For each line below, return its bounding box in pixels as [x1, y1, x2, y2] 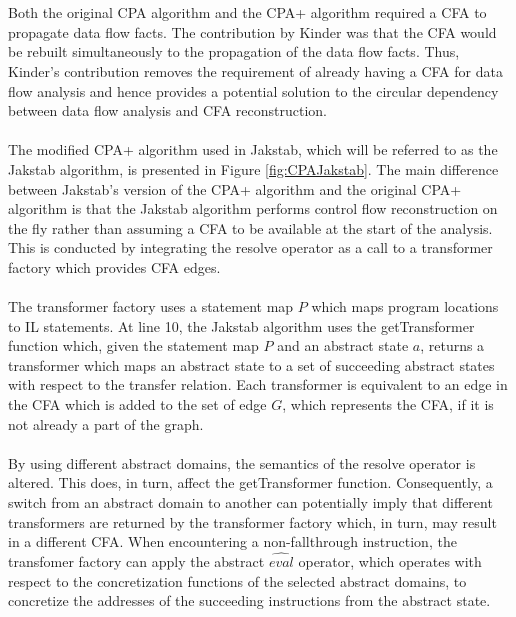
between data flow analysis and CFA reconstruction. [8, 100, 328, 121]
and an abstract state [277, 335, 409, 356]
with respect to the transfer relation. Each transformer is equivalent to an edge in [8, 374, 508, 395]
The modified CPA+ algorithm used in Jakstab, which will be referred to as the [8, 139, 498, 160]
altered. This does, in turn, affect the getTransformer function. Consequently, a [8, 472, 493, 493]
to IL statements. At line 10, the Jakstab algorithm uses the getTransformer [8, 315, 475, 336]
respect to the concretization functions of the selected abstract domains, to [8, 570, 467, 591]
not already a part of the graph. [8, 413, 204, 434]
